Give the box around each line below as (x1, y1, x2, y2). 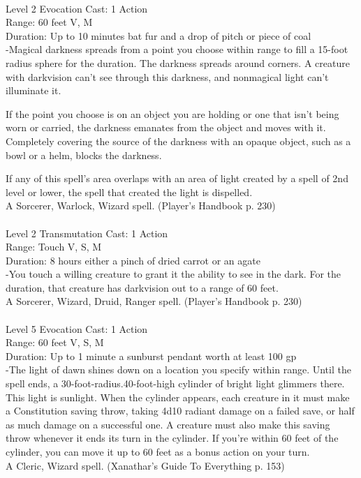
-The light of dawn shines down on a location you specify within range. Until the (6, 362, 351, 377)
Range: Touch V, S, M (6, 239, 102, 254)
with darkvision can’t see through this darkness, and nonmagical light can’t (6, 69, 329, 84)
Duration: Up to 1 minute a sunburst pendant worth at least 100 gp (6, 348, 297, 363)
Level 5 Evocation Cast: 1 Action (6, 321, 148, 336)
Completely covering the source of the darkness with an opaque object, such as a (6, 133, 351, 148)
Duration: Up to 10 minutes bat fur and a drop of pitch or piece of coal (6, 28, 311, 43)
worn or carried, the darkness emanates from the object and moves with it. (6, 120, 326, 135)
